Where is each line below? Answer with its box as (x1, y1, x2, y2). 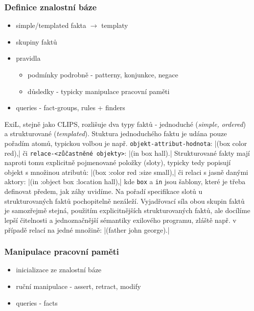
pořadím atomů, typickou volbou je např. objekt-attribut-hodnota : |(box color (4, 138, 247, 148)
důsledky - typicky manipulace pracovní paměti (27, 86, 170, 96)
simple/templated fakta (16, 20, 86, 30)
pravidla (16, 53, 41, 63)
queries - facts (16, 297, 58, 308)
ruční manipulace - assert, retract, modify (16, 281, 141, 291)
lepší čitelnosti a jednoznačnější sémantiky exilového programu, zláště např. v (4, 215, 236, 225)
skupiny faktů (16, 36, 57, 47)
